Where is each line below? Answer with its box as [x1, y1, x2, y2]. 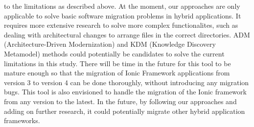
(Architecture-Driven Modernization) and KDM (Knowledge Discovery [4, 39, 216, 49]
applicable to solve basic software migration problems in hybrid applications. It [4, 10, 241, 20]
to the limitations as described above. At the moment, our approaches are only [4, 1, 240, 11]
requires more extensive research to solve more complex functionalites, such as [4, 20, 238, 30]
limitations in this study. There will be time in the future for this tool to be [4, 58, 231, 68]
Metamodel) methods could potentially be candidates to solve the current [4, 48, 225, 58]
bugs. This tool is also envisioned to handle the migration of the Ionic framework [4, 87, 247, 97]
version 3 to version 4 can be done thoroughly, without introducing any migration [4, 77, 249, 87]
